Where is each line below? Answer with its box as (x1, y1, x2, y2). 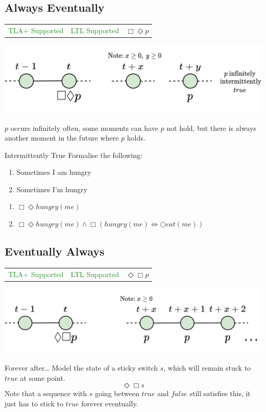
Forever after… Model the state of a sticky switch (5, 362, 158, 373)
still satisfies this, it (189, 388, 251, 399)
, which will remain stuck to (163, 362, 251, 373)
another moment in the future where (5, 132, 119, 143)
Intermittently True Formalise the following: (5, 149, 142, 160)
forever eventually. (81, 398, 138, 409)
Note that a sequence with (5, 388, 87, 399)
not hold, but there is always (166, 122, 256, 133)
